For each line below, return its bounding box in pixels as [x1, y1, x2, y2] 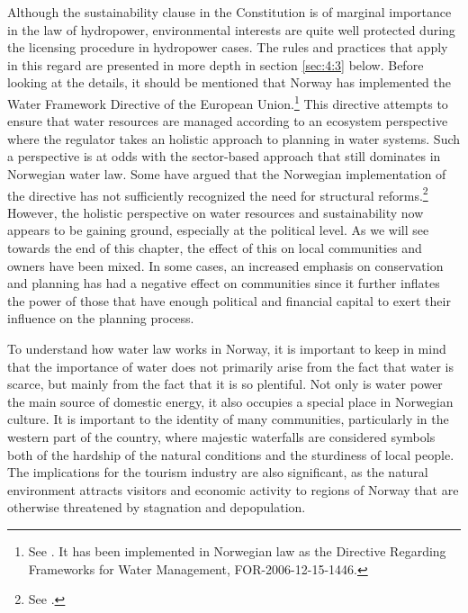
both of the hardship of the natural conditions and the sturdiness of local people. [7, 445, 454, 464]
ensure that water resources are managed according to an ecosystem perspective [7, 112, 448, 131]
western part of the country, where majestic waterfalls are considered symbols [7, 427, 436, 446]
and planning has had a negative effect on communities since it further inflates [7, 274, 440, 293]
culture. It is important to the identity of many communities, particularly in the [7, 410, 449, 428]
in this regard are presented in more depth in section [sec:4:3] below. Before [7, 55, 424, 74]
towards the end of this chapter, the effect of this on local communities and [7, 239, 422, 257]
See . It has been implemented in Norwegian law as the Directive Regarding [28, 541, 446, 560]
